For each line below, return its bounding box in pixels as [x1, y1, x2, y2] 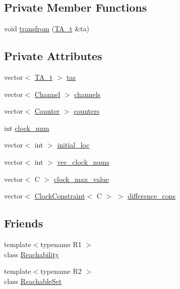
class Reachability [4, 249, 59, 259]
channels [74, 88, 101, 99]
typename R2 [40, 266, 82, 276]
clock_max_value [53, 173, 109, 184]
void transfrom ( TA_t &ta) [4, 23, 89, 34]
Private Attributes [4, 48, 102, 64]
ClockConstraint [34, 190, 85, 201]
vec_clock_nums [57, 156, 109, 167]
